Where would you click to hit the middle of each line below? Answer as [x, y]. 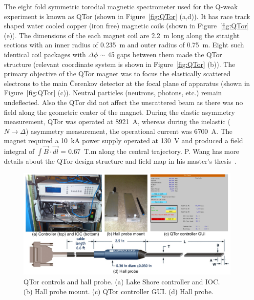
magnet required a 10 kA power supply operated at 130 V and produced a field [124, 140]
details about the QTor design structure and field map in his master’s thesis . [120, 161]
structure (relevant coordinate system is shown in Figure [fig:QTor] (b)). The [120, 64]
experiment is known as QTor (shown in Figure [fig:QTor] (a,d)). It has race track [127, 16]
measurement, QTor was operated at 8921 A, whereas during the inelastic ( [117, 121]
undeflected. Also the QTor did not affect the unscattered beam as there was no [124, 102]
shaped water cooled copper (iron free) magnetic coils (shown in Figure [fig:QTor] [127, 26]
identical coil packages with [45, 54]
